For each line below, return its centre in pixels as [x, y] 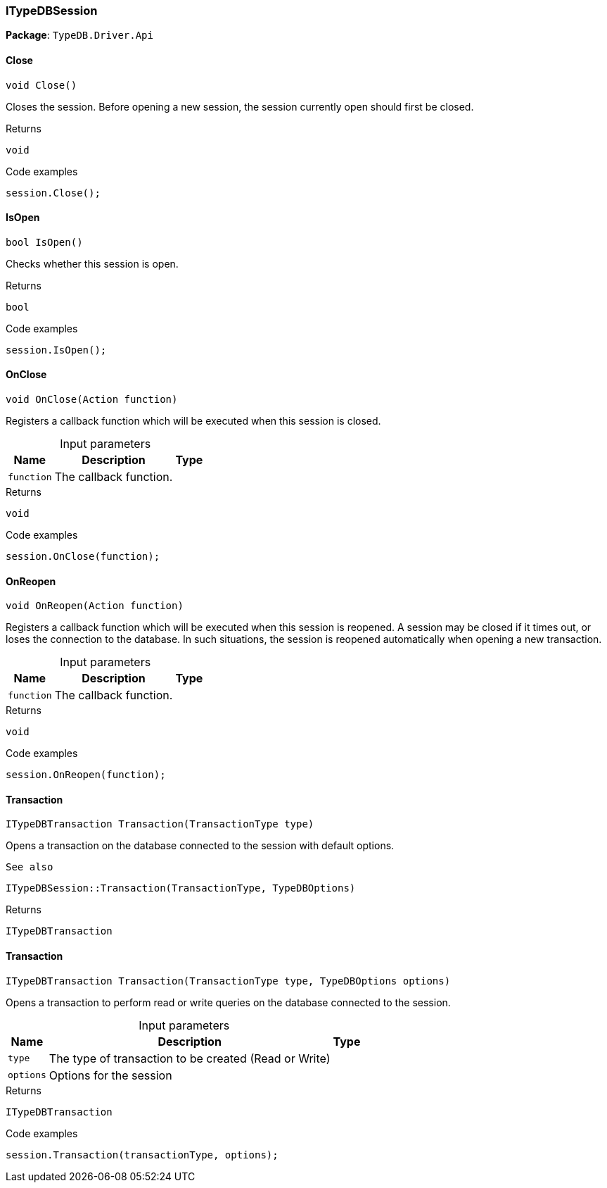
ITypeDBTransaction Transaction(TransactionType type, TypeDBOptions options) [228, 981]
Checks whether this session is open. [92, 263]
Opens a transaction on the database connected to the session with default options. [200, 846]
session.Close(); [53, 193]
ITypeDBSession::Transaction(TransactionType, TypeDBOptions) [181, 888]
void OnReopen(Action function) [95, 606]
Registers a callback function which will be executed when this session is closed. [193, 421]
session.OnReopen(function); [86, 775]
